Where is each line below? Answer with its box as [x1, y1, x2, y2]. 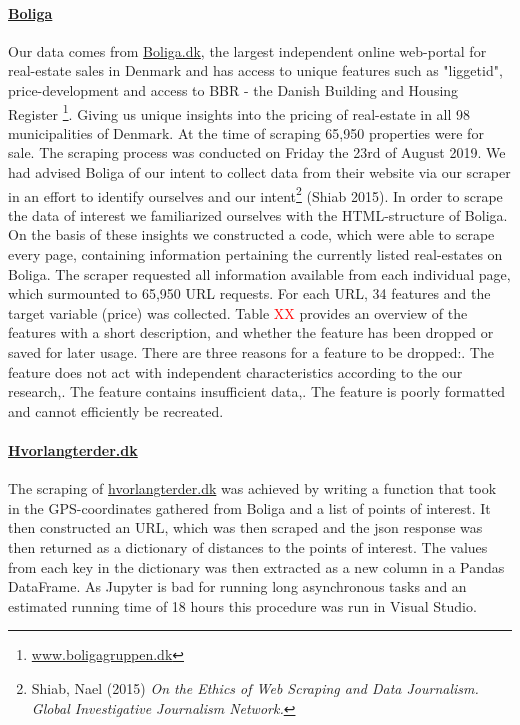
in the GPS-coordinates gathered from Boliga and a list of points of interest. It [8, 497, 491, 518]
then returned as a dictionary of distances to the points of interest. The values [8, 536, 488, 557]
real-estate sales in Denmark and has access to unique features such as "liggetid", [8, 60, 503, 81]
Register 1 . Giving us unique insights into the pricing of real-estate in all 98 [8, 100, 471, 124]
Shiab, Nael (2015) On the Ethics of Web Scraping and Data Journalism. [31, 677, 479, 698]
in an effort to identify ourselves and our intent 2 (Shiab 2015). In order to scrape [8, 182, 503, 206]
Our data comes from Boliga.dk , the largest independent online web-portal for [8, 40, 487, 61]
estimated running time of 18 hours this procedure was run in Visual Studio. [8, 595, 477, 616]
